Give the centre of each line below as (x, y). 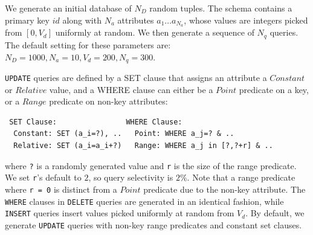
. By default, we (275, 213)
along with (82, 20)
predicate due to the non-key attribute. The (224, 189)
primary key (27, 20)
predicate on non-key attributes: (108, 101)
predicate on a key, (274, 89)
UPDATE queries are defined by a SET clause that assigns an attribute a (136, 77)
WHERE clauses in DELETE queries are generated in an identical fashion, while (144, 201)
